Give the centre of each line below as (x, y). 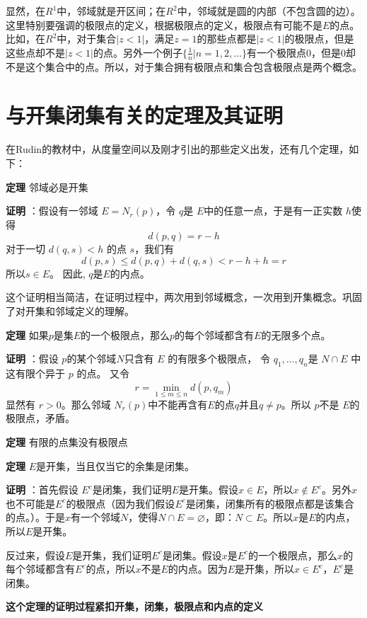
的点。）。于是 (35, 517)
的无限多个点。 (296, 334)
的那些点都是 (227, 39)
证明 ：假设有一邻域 (52, 211)
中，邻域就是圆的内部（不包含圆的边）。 (269, 11)
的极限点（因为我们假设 (121, 503)
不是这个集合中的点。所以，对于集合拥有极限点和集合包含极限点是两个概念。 (184, 66)
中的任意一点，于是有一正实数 (273, 211)
